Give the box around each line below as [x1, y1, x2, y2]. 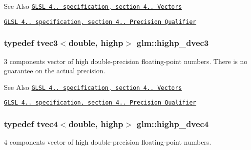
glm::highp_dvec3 [137, 37, 209, 49]
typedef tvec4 [4, 117, 58, 129]
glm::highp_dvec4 [137, 117, 209, 129]
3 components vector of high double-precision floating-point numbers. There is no [4, 56, 248, 66]
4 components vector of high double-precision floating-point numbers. [4, 137, 211, 147]
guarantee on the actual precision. [4, 65, 105, 76]
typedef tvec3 [4, 37, 58, 49]
